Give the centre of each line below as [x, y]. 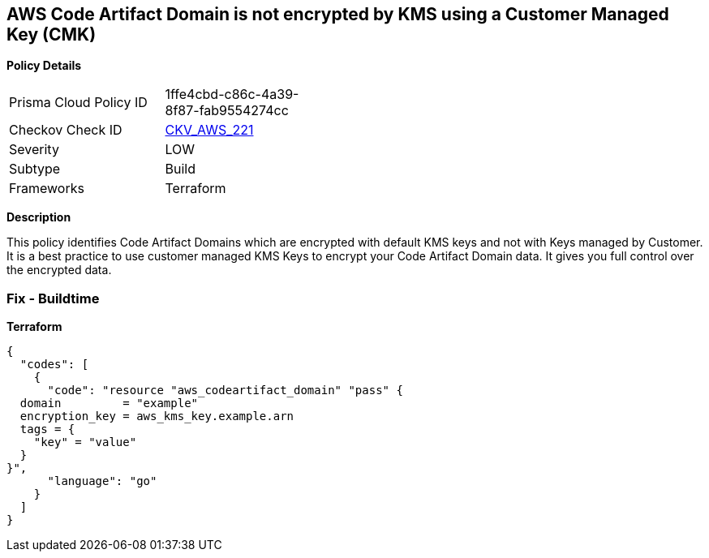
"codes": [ [54, 365]
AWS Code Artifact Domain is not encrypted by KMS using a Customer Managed [338, 14]
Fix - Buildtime [53, 298]
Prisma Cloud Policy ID [78, 103]
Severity [34, 150]
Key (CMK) [52, 34]
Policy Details [44, 66]
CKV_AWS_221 [209, 130]
